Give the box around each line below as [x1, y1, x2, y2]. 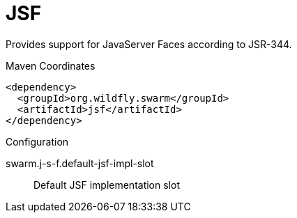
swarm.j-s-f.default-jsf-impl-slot [6, 157, 154, 169]
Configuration [6, 135, 69, 148]
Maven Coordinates [6, 59, 96, 72]
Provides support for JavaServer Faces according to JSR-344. [6, 38, 292, 50]
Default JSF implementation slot [33, 178, 180, 191]
